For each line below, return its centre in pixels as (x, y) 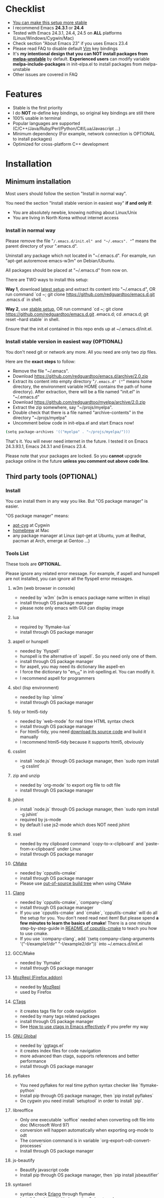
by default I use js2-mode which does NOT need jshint (75, 825)
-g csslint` (30, 766)
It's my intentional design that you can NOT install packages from (80, 53)
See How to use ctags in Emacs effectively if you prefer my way (84, 1027)
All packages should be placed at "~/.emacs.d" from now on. (67, 270)
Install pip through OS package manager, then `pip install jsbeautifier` (89, 1175)
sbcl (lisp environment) (36, 688)
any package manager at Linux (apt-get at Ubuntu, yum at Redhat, (79, 535)
